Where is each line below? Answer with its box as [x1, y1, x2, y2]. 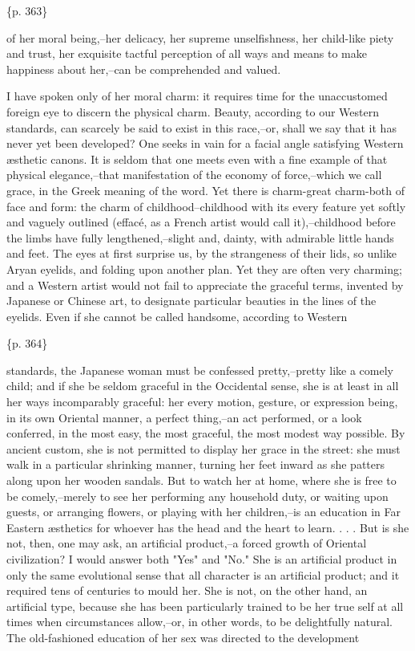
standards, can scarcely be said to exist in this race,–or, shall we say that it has [6, 119, 397, 136]
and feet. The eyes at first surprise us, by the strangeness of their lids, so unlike [6, 245, 397, 262]
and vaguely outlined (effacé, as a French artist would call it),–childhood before [6, 214, 396, 230]
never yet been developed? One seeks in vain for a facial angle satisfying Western [6, 135, 404, 152]
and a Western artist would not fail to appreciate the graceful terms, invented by [6, 276, 404, 293]
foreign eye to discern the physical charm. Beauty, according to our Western [6, 103, 379, 120]
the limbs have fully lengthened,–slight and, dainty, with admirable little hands [6, 229, 394, 246]
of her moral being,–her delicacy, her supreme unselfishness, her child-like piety [6, 29, 394, 46]
